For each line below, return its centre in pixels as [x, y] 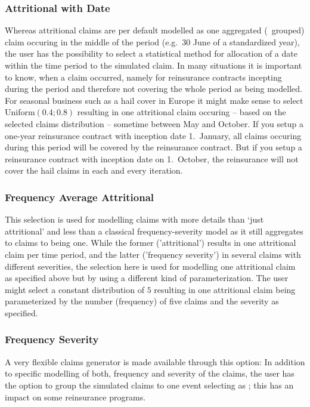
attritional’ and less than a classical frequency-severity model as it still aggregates [154, 231]
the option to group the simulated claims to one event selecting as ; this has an [149, 385]
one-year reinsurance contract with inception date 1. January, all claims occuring [153, 135]
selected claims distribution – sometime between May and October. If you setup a [154, 123]
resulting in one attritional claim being [225, 289]
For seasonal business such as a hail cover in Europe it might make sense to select [154, 100]
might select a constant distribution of [75, 289]
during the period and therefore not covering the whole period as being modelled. [154, 89]
